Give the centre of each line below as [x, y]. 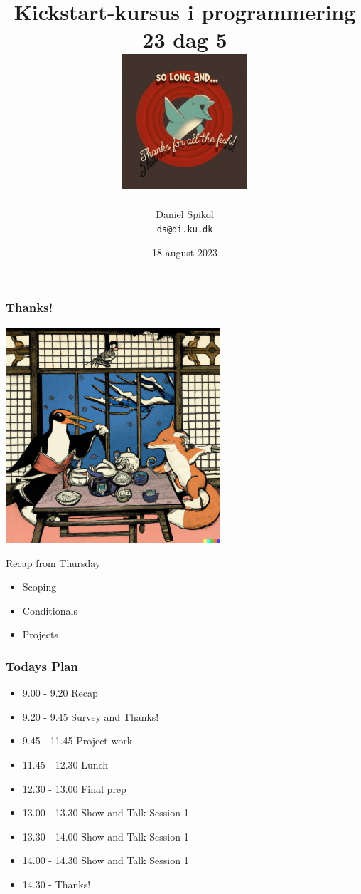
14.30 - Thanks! [56, 884]
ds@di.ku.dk [185, 230]
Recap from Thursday [53, 562]
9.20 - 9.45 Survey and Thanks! [91, 716]
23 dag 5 [185, 40]
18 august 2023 [185, 252]
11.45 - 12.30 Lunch [65, 764]
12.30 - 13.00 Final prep [74, 788]
